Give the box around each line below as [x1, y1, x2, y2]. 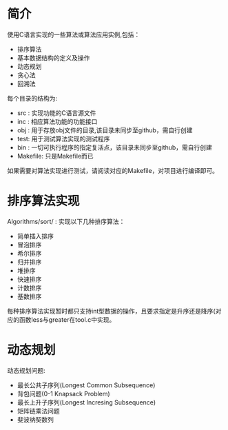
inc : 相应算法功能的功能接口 [17, 117, 98, 125]
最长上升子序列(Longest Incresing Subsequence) [17, 398, 156, 407]
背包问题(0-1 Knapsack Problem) [17, 389, 110, 398]
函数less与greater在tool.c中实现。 [19, 315, 116, 324]
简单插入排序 [17, 232, 54, 240]
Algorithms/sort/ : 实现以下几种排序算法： [7, 217, 125, 225]
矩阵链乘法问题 [17, 407, 60, 415]
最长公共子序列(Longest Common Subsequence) [17, 380, 156, 389]
